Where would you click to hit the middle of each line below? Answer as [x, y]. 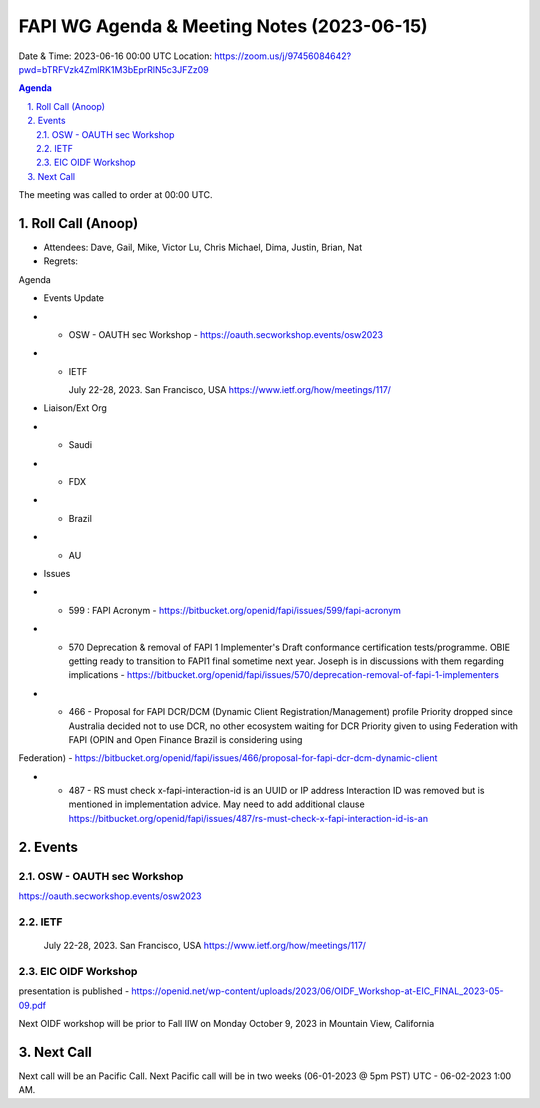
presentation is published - [74, 991]
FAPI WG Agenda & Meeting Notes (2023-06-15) [223, 26]
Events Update [74, 298]
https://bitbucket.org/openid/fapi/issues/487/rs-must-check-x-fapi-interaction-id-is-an [248, 818]
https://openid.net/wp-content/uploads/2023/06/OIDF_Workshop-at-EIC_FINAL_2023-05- [317, 991]
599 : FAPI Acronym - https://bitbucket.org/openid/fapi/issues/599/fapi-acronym [235, 610]
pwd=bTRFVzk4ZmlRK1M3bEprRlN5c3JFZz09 [113, 69]
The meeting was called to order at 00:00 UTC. [115, 195]
